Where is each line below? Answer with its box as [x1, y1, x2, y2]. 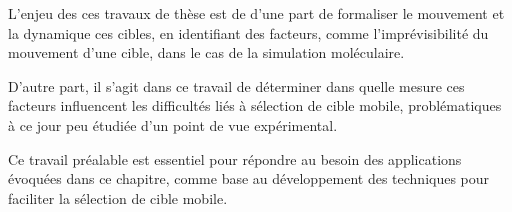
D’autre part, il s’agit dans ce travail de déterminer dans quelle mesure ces [8, 75, 465, 96]
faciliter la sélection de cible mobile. [8, 187, 228, 208]
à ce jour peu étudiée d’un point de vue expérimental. [8, 114, 338, 135]
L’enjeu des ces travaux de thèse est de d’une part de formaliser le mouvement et [8, 3, 505, 23]
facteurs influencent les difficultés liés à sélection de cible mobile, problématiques [8, 95, 502, 116]
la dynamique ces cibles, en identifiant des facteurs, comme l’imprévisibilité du [8, 22, 489, 43]
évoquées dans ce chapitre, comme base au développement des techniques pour [8, 168, 490, 189]
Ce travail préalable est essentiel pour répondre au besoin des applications [8, 148, 462, 169]
